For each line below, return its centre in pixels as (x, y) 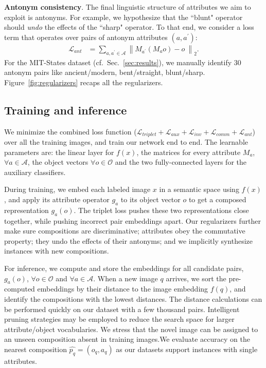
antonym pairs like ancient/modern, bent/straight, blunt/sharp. (105, 72)
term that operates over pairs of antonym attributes (86, 37)
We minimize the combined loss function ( (70, 131)
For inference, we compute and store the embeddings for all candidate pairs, (124, 268)
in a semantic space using (199, 189)
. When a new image (126, 278)
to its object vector (150, 199)
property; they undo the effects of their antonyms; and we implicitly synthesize (129, 240)
